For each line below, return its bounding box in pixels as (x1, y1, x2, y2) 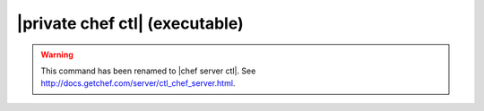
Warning (40, 49, 73, 60)
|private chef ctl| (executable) (16, 13, 244, 33)
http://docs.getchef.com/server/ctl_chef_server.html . (40, 78, 236, 89)
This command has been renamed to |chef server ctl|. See (40, 65, 256, 76)
